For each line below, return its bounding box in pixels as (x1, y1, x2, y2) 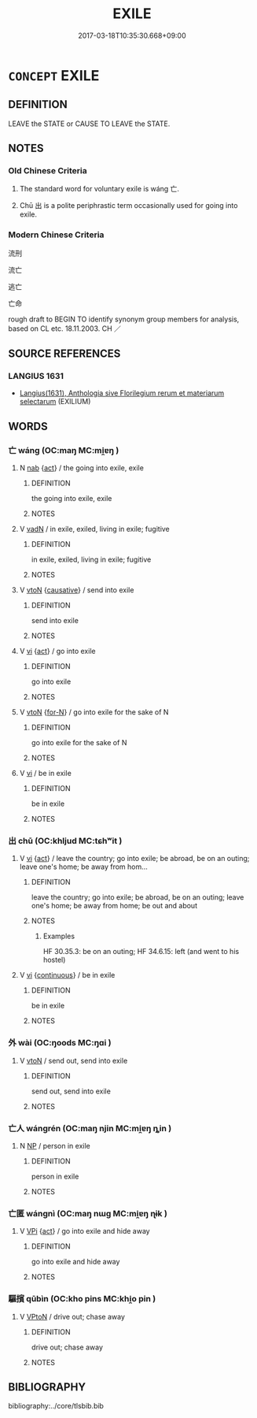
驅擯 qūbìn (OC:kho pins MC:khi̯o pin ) (8, 1294, 156, 1305)
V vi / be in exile (19, 769, 72, 778)
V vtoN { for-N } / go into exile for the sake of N (19, 707, 169, 717)
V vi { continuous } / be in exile (19, 971, 116, 980)
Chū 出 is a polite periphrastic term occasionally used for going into (19, 201, 238, 210)
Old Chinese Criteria (8, 165, 88, 176)
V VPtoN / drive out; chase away (19, 1312, 126, 1321)
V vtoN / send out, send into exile (19, 1056, 128, 1065)
